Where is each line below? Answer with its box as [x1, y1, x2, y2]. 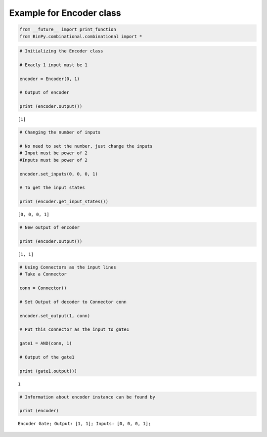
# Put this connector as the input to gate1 [19, 327, 130, 332]
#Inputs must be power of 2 [19, 157, 88, 163]
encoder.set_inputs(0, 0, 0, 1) [19, 171, 98, 176]
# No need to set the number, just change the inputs [19, 143, 153, 149]
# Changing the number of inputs [19, 130, 101, 135]
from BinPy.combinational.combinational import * [19, 34, 142, 39]
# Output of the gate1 [19, 354, 75, 360]
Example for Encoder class [9, 7, 121, 18]
